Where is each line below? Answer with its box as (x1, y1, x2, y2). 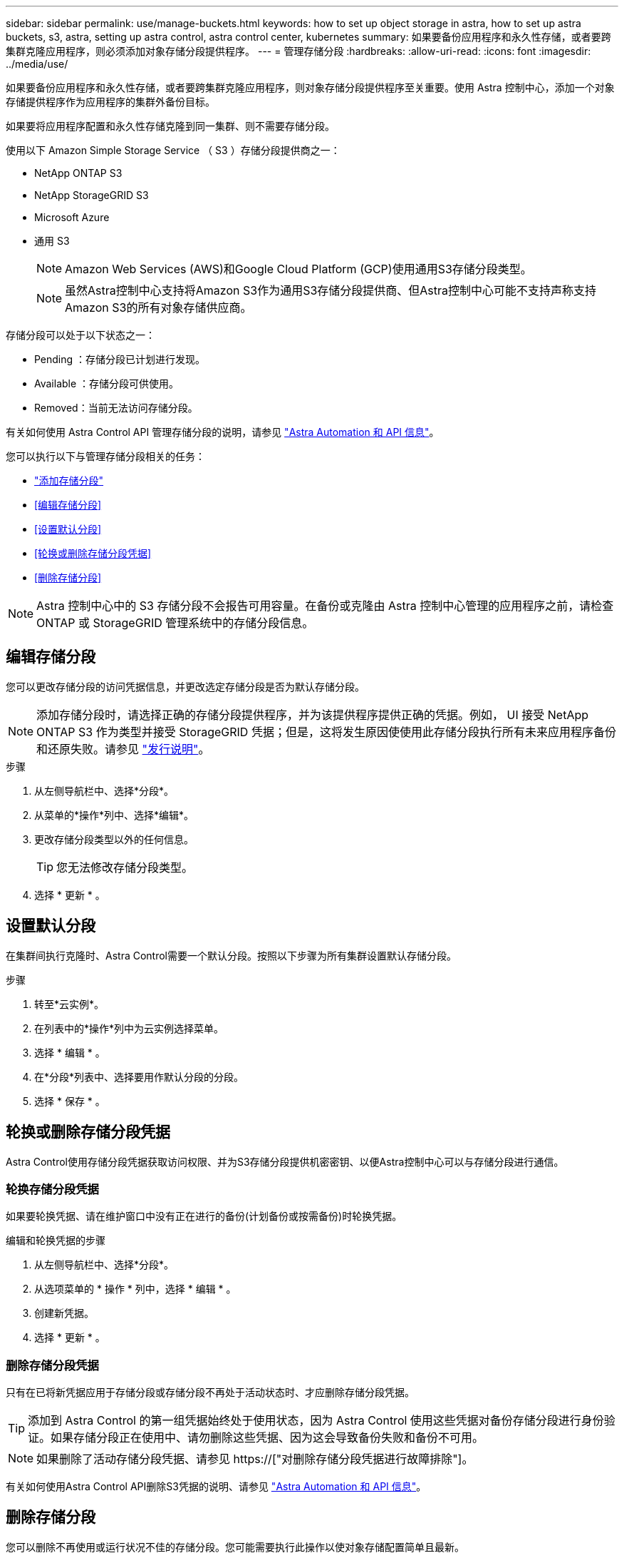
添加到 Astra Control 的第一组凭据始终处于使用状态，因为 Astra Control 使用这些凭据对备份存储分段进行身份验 (28, 1413, 615, 1428)
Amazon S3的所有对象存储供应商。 (65, 300, 252, 315)
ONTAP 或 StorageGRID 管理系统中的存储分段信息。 (36, 616, 314, 630)
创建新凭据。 (34, 1307, 94, 1320)
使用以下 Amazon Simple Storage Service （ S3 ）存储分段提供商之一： (6, 144, 340, 156)
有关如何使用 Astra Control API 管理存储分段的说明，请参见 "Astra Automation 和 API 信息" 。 (6, 426, 440, 438)
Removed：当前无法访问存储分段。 (34, 402, 198, 414)
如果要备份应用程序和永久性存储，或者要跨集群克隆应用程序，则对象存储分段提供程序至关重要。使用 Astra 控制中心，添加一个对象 (6, 81, 615, 93)
